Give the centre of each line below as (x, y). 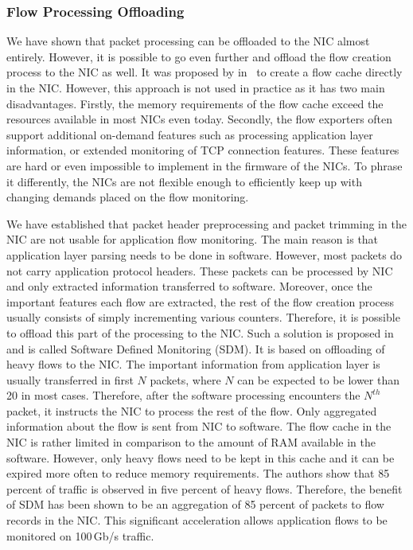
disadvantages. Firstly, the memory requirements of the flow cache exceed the (195, 103)
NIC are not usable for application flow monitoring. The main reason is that (193, 239)
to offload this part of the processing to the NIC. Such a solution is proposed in (200, 332)
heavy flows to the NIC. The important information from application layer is (193, 364)
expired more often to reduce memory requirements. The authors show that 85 (198, 473)
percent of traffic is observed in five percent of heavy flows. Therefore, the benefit (205, 488)
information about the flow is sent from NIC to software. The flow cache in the (199, 426)
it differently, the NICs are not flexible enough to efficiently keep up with (184, 181)
